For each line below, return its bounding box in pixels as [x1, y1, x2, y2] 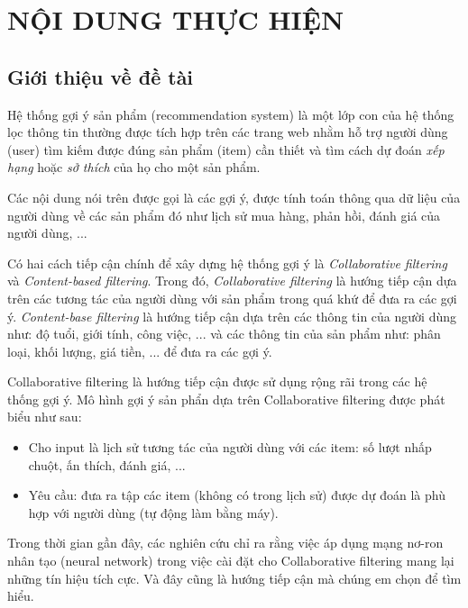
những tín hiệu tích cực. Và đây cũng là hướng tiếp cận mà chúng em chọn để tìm [7, 568, 462, 587]
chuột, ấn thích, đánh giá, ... [28, 455, 186, 474]
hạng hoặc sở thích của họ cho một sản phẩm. [7, 158, 261, 177]
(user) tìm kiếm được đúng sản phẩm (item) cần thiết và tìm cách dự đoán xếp [7, 140, 445, 159]
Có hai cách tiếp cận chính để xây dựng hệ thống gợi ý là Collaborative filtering [7, 253, 447, 272]
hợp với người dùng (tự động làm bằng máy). [28, 503, 279, 522]
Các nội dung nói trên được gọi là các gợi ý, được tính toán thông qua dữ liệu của [7, 187, 461, 206]
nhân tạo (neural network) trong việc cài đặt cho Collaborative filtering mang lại [7, 551, 454, 570]
